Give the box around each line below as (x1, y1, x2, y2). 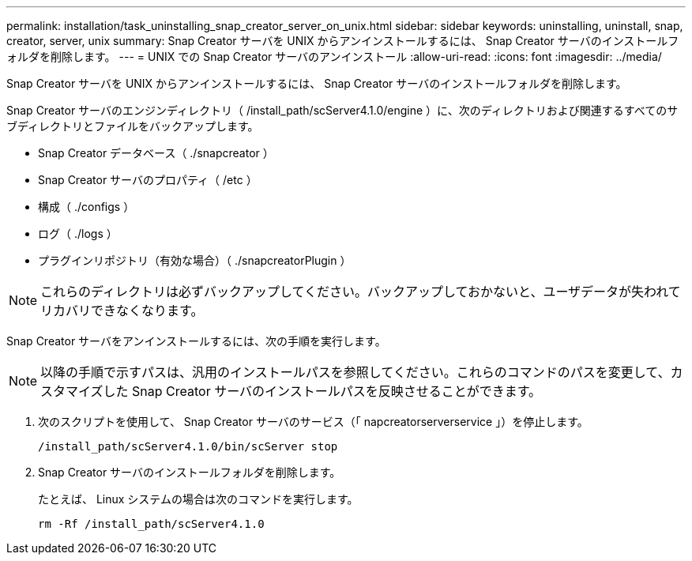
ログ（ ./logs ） (38, 227, 118, 240)
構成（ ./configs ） (38, 200, 135, 213)
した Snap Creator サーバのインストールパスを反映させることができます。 (103, 383, 542, 399)
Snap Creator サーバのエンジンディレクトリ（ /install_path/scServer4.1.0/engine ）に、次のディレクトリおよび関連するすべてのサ (6, 104, 679, 117)
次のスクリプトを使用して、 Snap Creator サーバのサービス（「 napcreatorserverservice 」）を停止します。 (38, 415, 589, 428)
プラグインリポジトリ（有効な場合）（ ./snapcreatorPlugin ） (38, 254, 352, 267)
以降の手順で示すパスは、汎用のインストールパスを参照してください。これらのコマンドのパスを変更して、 (40, 364, 671, 380)
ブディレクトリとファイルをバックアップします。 (6, 119, 259, 133)
